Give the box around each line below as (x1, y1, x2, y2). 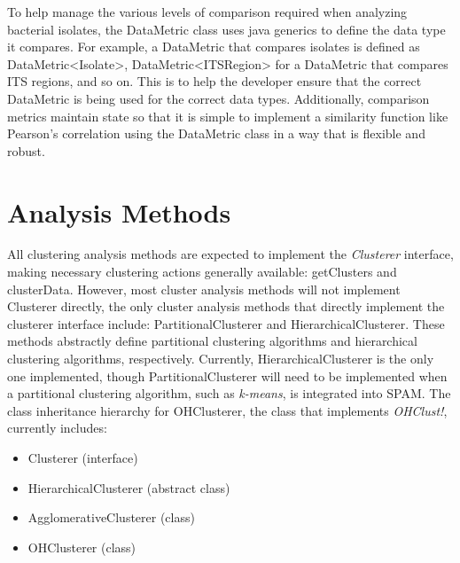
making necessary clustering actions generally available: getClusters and (7, 262, 397, 281)
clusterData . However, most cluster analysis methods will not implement (7, 279, 401, 298)
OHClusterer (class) (27, 537, 136, 556)
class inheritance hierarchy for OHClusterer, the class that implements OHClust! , (7, 401, 448, 419)
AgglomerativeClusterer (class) (27, 508, 195, 527)
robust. (7, 141, 45, 160)
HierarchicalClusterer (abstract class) (27, 478, 230, 497)
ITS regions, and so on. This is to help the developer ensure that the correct (7, 72, 422, 90)
